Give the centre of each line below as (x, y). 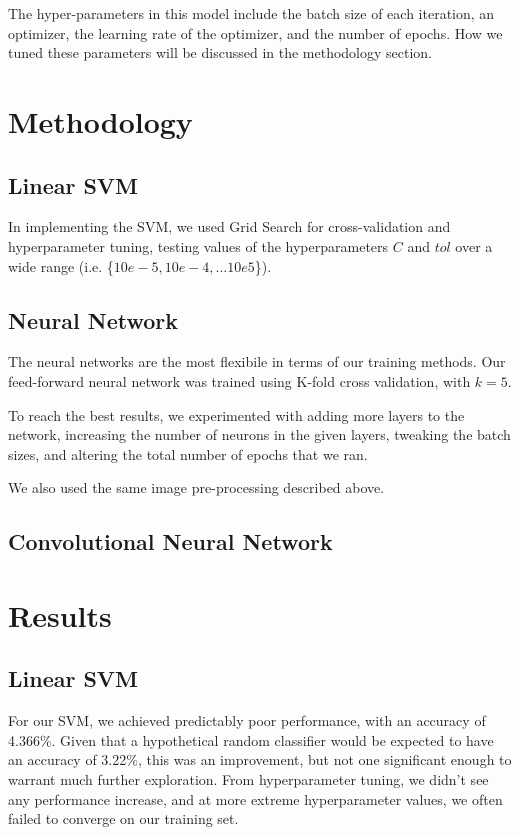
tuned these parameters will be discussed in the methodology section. (220, 52)
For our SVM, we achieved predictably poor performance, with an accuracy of (247, 720)
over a (474, 245)
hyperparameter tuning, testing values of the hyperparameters (198, 245)
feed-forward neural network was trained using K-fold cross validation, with (239, 380)
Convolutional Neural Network (170, 541)
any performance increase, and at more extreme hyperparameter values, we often (255, 798)
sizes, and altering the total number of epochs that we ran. (188, 453)
